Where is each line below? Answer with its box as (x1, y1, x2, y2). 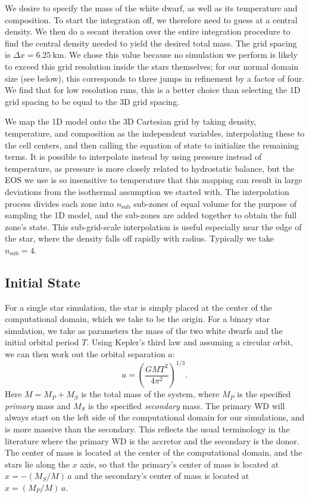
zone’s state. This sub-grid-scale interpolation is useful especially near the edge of (5, 220, 302, 233)
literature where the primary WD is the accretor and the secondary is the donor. (5, 434, 299, 447)
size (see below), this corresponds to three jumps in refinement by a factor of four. (5, 72, 305, 84)
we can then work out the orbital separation (5, 348, 166, 360)
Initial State (5, 273, 80, 291)
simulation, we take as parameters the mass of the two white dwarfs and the (5, 324, 283, 336)
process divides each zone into (5, 197, 114, 209)
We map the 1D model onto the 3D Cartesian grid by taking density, (5, 115, 257, 128)
